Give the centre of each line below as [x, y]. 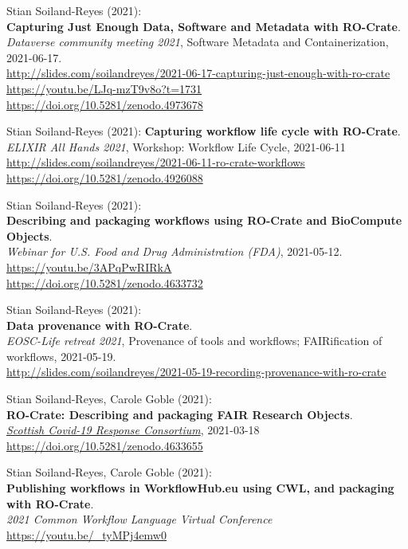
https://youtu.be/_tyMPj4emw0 [86, 534]
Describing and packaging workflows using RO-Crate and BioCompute [204, 220]
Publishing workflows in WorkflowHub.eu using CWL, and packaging [200, 488]
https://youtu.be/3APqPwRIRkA [89, 267]
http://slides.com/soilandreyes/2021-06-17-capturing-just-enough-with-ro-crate [198, 73]
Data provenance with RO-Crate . [100, 325]
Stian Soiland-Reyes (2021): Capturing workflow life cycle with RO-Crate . [204, 131]
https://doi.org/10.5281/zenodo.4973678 [105, 104]
